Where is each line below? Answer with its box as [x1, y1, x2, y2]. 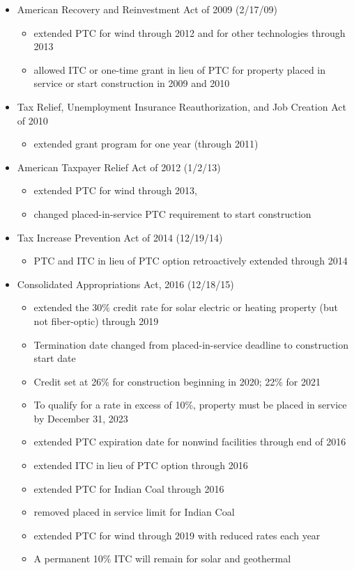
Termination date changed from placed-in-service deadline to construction [33, 337, 349, 351]
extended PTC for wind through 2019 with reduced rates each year [33, 528, 321, 542]
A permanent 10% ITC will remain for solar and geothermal [33, 551, 291, 566]
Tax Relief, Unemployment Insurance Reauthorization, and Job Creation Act [17, 99, 346, 113]
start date [33, 351, 76, 365]
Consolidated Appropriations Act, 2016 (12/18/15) [17, 276, 234, 291]
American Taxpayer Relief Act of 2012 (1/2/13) [17, 159, 221, 174]
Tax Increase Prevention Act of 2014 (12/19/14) [17, 230, 223, 244]
